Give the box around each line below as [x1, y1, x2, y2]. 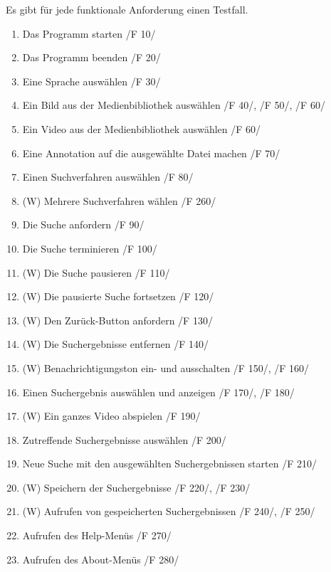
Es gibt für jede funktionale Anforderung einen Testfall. [6, 2, 248, 16]
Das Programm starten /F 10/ [22, 26, 156, 41]
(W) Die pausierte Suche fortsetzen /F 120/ [22, 289, 214, 304]
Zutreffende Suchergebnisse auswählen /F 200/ [22, 432, 226, 447]
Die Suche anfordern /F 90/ [22, 217, 145, 232]
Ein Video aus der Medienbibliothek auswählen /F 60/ [22, 121, 261, 136]
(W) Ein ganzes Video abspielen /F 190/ [22, 408, 201, 423]
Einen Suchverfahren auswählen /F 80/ [22, 169, 194, 184]
